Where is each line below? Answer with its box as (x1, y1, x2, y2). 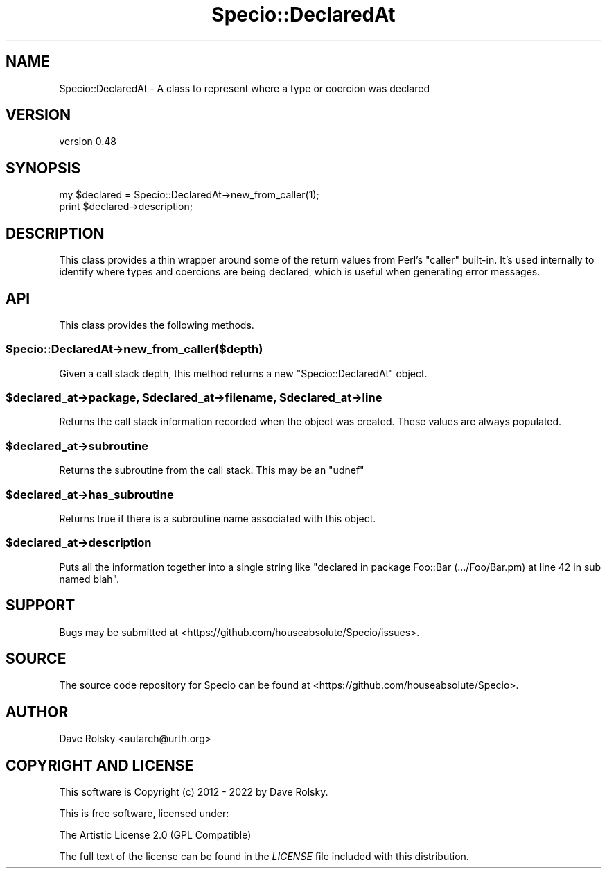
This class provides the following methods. (59, 318, 254, 331)
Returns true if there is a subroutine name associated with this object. (59, 512, 376, 524)
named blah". (59, 572, 119, 585)
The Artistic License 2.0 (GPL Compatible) (59, 829, 252, 841)
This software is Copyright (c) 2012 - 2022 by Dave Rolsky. (59, 786, 328, 798)
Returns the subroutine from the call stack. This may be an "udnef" (59, 464, 364, 477)
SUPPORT (6, 597, 76, 615)
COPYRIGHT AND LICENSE (6, 756, 194, 774)
